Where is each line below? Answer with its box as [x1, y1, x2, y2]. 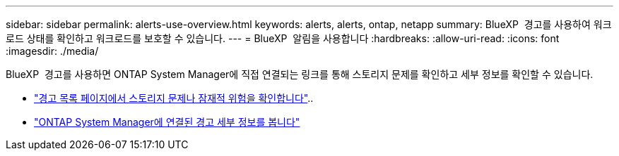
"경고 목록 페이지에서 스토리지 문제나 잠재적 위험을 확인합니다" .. [34, 92, 314, 104]
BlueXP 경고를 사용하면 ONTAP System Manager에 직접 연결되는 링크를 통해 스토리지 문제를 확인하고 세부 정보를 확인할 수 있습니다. [6, 68, 594, 80]
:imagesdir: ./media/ [6, 45, 99, 57]
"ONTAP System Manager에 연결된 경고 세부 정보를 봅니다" [34, 116, 300, 128]
